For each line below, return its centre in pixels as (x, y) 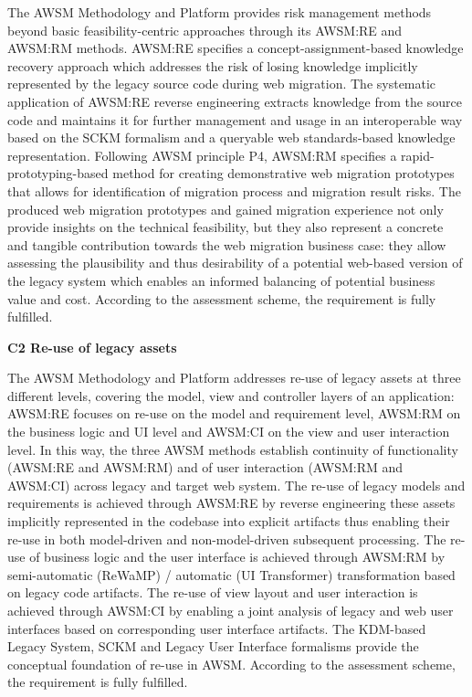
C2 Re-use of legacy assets (92, 347)
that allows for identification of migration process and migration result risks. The (234, 190)
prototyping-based (58, 173)
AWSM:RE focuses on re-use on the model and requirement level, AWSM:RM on (234, 413)
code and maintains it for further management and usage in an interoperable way (235, 119)
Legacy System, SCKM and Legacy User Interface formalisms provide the (213, 646)
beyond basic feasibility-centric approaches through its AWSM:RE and (205, 30)
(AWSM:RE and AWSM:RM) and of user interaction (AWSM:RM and (205, 467)
